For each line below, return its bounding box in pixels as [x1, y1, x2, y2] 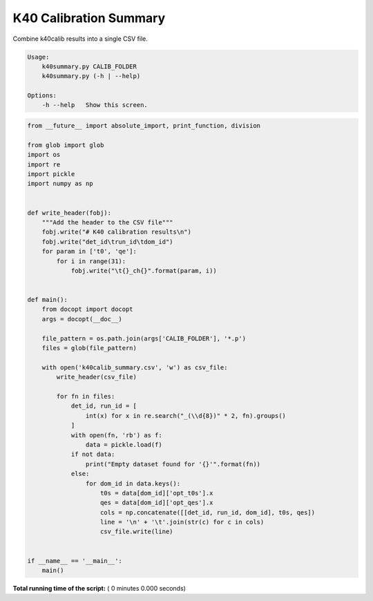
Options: [27, 92, 57, 99]
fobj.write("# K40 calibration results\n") [41, 228, 191, 236]
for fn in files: [56, 392, 115, 400]
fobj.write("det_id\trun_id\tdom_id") [41, 238, 173, 245]
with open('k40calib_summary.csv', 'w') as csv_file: [41, 363, 228, 371]
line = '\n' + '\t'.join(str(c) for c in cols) [100, 518, 265, 526]
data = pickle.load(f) [85, 441, 162, 448]
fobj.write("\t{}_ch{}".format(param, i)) [70, 267, 217, 274]
